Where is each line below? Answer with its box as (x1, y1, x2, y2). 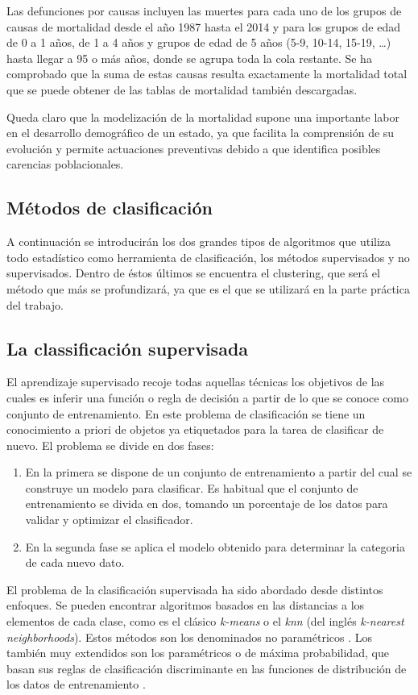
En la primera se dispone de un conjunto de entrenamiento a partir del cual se (25, 464, 412, 481)
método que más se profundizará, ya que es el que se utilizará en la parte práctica (6, 280, 410, 297)
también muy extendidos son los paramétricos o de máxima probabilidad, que (6, 644, 389, 661)
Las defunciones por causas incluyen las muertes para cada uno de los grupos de (6, 2, 402, 19)
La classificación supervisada (6, 335, 249, 360)
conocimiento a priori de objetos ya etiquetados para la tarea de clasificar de (6, 421, 384, 438)
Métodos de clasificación (6, 195, 213, 220)
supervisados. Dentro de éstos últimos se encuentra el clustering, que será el (6, 264, 380, 281)
